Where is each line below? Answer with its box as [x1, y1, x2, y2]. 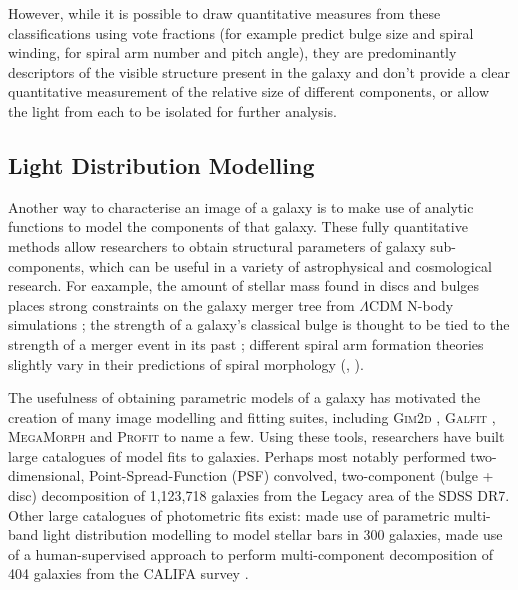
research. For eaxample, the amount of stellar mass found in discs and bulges [8, 275, 480, 296]
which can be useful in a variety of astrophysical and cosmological [88, 255, 492, 276]
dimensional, [8, 465, 85, 486]
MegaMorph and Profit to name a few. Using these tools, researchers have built [8, 426, 505, 447]
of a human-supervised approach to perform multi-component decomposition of [8, 543, 493, 564]
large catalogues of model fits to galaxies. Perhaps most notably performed [8, 445, 466, 466]
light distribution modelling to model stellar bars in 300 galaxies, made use [43, 524, 503, 545]
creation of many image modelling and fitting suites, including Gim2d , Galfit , [8, 406, 496, 427]
